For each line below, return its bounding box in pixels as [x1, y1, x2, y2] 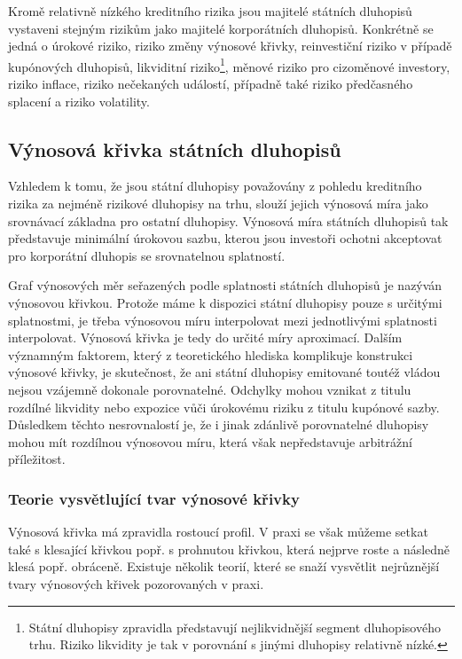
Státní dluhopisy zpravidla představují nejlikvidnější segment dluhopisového [28, 617, 441, 636]
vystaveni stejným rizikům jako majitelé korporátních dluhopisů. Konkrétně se [8, 19, 434, 37]
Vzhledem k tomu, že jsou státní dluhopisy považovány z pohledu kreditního [8, 177, 422, 195]
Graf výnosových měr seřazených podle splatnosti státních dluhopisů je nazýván [8, 276, 442, 294]
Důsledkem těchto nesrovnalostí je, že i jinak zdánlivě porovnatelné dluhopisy [8, 415, 429, 434]
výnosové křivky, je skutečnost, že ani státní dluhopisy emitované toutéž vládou [8, 363, 441, 381]
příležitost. [8, 450, 66, 468]
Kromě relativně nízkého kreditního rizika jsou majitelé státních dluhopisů [8, 2, 412, 20]
